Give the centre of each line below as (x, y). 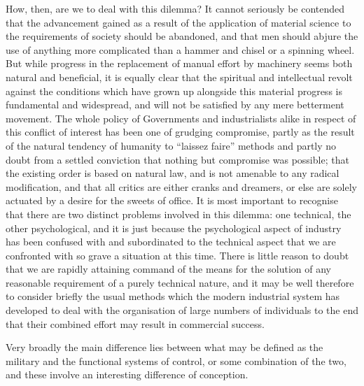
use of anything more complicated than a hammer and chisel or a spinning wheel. (180, 49)
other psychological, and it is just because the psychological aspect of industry (174, 228)
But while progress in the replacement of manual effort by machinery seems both (179, 63)
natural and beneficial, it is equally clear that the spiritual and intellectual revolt (179, 77)
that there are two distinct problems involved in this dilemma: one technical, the (178, 214)
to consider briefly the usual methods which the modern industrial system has (173, 296)
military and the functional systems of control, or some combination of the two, (176, 360)
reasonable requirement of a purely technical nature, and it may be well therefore (180, 282)
